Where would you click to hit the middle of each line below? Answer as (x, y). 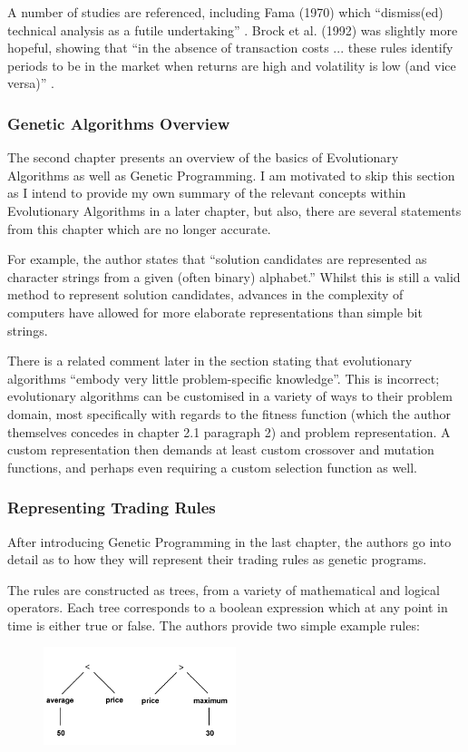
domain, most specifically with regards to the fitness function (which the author (229, 413)
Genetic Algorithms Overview (119, 123)
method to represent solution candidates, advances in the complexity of (205, 294)
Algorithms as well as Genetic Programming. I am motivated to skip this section (231, 175)
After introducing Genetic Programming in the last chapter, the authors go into (229, 541)
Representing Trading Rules (112, 508)
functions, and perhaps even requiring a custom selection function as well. (213, 467)
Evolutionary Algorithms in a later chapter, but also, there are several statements (234, 210)
